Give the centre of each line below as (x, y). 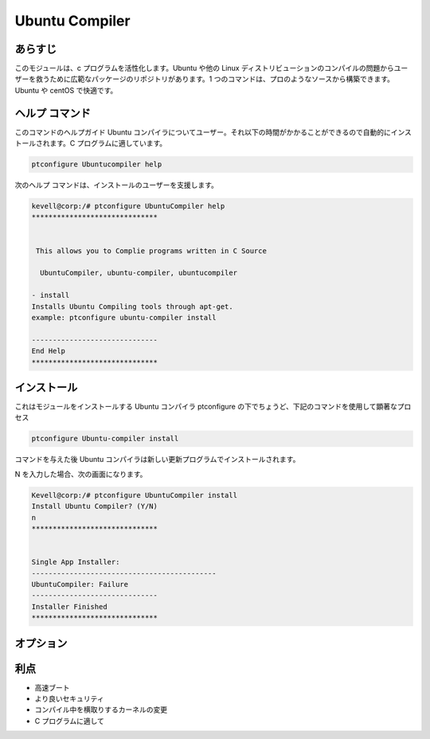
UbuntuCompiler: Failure (80, 584)
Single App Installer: (76, 562)
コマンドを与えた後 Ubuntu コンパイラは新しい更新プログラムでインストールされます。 (157, 459)
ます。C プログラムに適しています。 (108, 143)
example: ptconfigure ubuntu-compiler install (124, 317)
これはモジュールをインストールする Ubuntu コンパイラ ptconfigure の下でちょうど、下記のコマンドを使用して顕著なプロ (213, 407)
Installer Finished (69, 606)
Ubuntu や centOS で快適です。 (66, 90)
